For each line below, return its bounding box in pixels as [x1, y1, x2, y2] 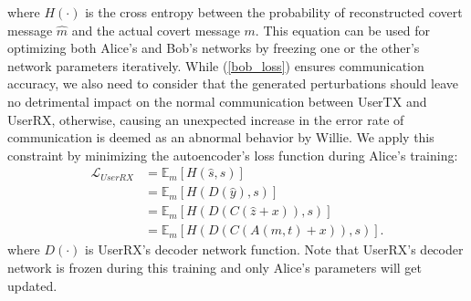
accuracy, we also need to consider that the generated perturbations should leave [7, 74, 458, 93]
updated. [7, 275, 58, 295]
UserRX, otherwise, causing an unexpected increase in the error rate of [7, 109, 404, 129]
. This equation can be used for [255, 20, 430, 39]
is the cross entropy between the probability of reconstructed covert [85, 3, 463, 21]
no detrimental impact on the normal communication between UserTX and [7, 91, 427, 110]
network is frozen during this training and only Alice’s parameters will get [7, 258, 423, 277]
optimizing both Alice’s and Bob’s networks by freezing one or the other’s [7, 38, 420, 57]
